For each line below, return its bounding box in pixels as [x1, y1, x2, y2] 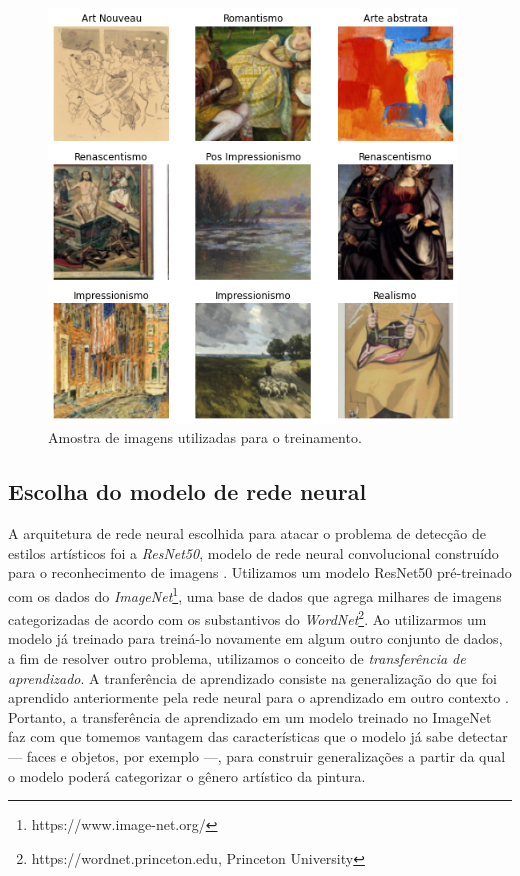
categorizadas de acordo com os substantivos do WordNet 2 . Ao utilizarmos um [8, 606, 487, 629]
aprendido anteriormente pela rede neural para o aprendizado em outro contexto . [8, 687, 509, 708]
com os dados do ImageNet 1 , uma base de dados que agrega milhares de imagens [8, 582, 502, 606]
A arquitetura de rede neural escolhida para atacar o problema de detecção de [8, 523, 486, 544]
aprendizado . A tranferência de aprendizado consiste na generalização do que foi [8, 667, 497, 688]
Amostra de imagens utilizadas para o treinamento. [48, 427, 362, 448]
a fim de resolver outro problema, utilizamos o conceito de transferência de [8, 648, 466, 668]
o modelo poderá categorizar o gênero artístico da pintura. [8, 765, 366, 786]
